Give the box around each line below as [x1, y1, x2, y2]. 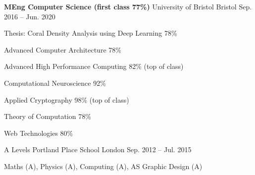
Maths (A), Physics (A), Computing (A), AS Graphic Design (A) [4, 161, 203, 171]
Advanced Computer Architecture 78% [4, 44, 121, 55]
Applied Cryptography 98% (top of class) [4, 94, 129, 105]
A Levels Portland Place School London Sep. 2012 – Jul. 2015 [4, 144, 192, 155]
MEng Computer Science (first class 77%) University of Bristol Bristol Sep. [4, 1, 252, 11]
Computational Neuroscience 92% [4, 77, 106, 88]
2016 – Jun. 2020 [4, 11, 55, 21]
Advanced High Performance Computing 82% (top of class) [4, 61, 184, 71]
